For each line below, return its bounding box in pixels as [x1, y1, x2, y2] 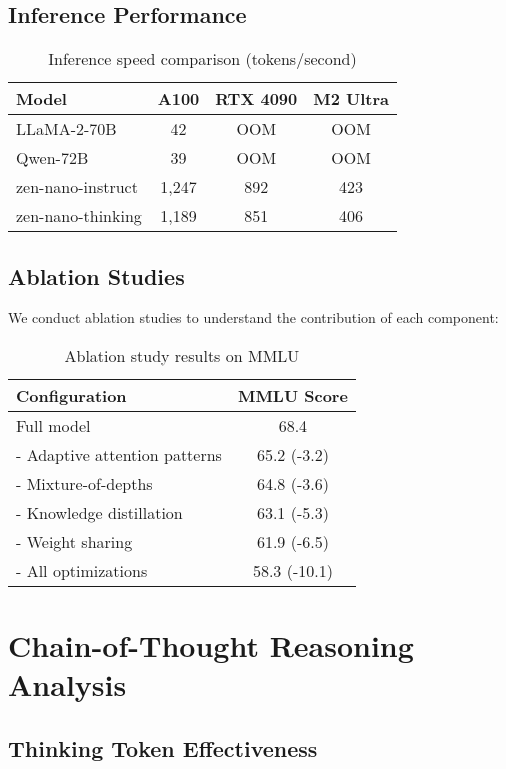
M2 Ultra [313, 87, 389, 111]
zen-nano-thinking [16, 204, 142, 228]
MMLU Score [237, 384, 348, 407]
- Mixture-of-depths [16, 472, 153, 495]
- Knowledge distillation [16, 501, 183, 524]
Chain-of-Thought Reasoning [8, 625, 414, 666]
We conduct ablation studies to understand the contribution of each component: [8, 307, 499, 328]
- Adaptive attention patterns [16, 443, 222, 466]
